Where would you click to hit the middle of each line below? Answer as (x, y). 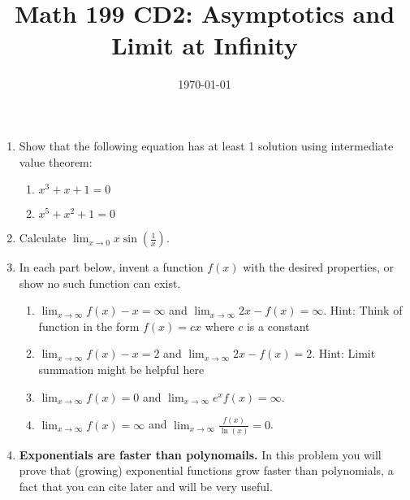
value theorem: (56, 161)
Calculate (43, 238)
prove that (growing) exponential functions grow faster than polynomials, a (206, 470)
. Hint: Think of (363, 310)
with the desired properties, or (319, 267)
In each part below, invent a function (111, 267)
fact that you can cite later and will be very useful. (146, 487)
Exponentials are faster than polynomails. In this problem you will (200, 454)
